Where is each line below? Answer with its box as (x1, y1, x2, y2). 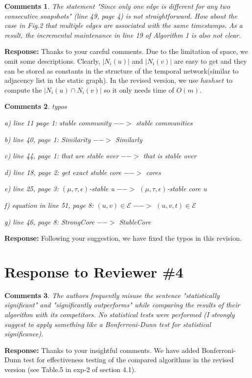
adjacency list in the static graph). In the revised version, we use (4, 75, 198, 85)
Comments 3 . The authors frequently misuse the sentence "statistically (4, 290, 220, 300)
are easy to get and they (174, 55, 247, 66)
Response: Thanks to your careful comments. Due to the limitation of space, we (4, 46, 248, 56)
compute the (4, 84, 42, 95)
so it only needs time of (104, 84, 174, 95)
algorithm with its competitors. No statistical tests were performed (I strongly (4, 309, 235, 319)
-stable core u (167, 183, 207, 194)
